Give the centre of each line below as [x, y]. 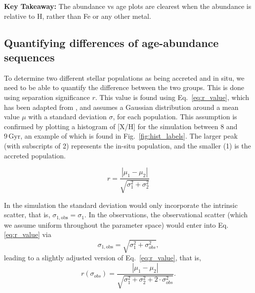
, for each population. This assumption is [175, 117]
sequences [29, 57]
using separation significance [47, 97]
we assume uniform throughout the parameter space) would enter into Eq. [116, 224]
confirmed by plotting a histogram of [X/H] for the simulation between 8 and [121, 126]
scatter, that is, [27, 215]
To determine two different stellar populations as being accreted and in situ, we [124, 77]
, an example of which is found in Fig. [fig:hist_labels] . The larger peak [129, 136]
